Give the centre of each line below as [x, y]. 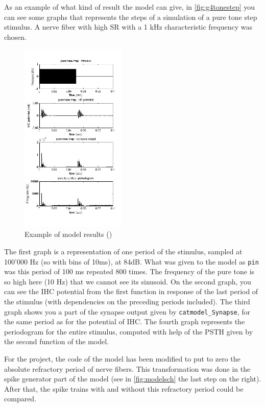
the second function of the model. [57, 341]
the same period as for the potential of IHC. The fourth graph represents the [125, 321]
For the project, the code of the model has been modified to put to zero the [122, 358]
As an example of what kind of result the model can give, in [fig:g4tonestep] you [130, 7]
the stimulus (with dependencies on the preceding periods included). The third [127, 301]
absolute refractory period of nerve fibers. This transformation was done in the [127, 368]
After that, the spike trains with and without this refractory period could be [124, 388]
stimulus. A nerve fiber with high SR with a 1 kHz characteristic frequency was [128, 27]
